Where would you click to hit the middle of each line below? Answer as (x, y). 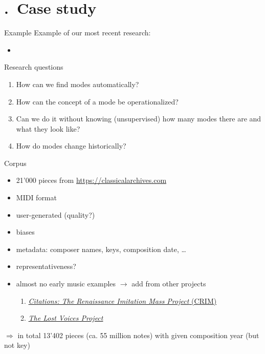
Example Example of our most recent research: (78, 33)
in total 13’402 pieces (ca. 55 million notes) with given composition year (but (138, 335)
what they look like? (48, 128)
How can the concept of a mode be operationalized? (97, 101)
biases (25, 232)
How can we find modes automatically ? (78, 84)
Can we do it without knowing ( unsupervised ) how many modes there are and (139, 119)
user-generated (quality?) (56, 214)
